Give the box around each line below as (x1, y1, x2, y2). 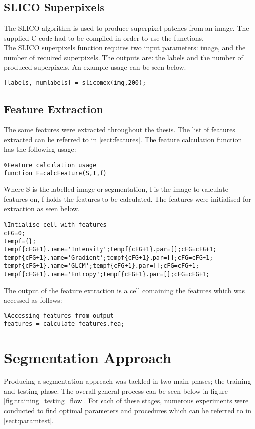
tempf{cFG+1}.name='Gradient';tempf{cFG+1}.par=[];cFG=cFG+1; (4, 254, 213, 261)
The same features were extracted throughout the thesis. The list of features (4, 124, 235, 135)
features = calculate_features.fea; (4, 320, 125, 328)
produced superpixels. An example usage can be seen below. (4, 61, 186, 72)
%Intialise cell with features (4, 221, 107, 228)
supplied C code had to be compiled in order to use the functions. (4, 32, 204, 43)
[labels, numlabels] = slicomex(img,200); (4, 79, 146, 87)
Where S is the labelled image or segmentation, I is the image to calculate (4, 184, 228, 194)
